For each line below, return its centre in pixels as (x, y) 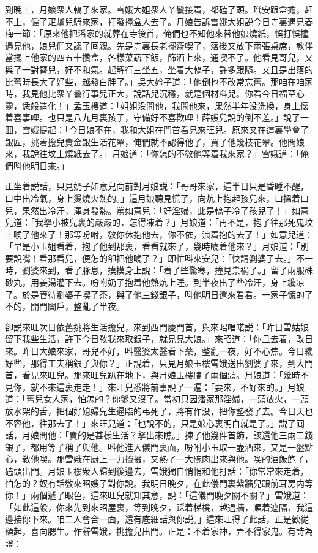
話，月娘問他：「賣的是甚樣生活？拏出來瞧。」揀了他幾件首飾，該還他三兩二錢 (159, 435)
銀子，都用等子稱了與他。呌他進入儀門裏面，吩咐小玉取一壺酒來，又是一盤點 (159, 447)
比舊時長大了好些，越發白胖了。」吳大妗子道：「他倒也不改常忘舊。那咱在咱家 (159, 81)
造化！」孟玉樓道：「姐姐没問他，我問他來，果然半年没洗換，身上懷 (174, 105)
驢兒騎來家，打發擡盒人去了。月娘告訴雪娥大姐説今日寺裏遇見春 (184, 21)
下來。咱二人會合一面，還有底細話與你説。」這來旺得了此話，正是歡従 (169, 519)
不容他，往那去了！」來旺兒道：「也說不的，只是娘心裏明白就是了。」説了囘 (155, 423)
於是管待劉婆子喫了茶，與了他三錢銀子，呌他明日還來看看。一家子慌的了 (167, 294)
